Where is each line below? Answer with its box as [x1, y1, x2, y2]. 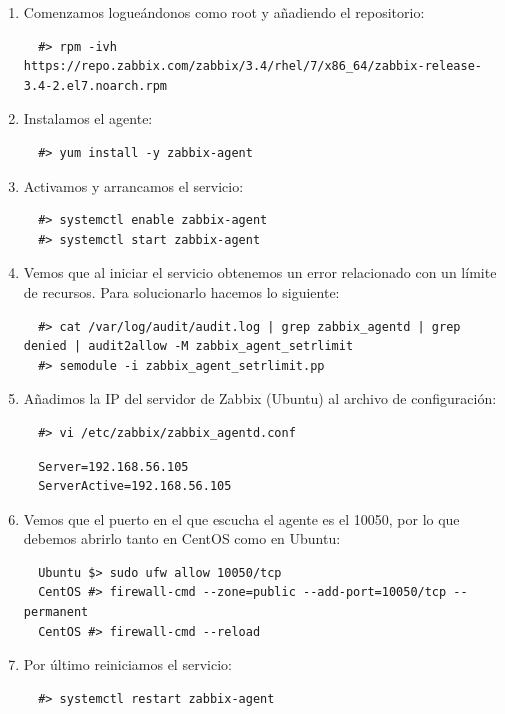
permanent [23, 605, 89, 620]
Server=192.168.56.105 [38, 459, 189, 474]
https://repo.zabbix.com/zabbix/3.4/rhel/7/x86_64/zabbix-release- [23, 59, 482, 74]
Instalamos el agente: [23, 108, 153, 129]
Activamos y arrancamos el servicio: [23, 175, 244, 196]
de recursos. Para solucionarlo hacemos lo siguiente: [23, 281, 340, 302]
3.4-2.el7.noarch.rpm [23, 78, 167, 93]
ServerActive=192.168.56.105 [38, 479, 232, 494]
